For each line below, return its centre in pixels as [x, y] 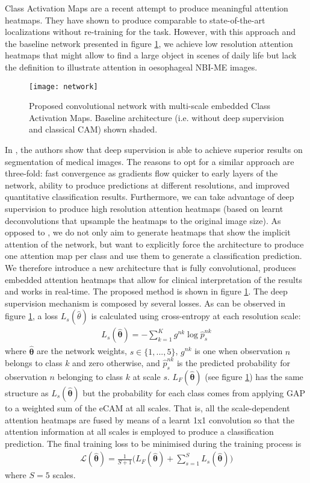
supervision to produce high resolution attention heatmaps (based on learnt [144, 208]
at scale [147, 376]
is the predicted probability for [233, 363]
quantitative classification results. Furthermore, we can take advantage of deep [150, 197]
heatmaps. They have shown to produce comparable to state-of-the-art [135, 20]
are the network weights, [82, 351]
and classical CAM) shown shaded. [93, 129]
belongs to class [34, 363]
